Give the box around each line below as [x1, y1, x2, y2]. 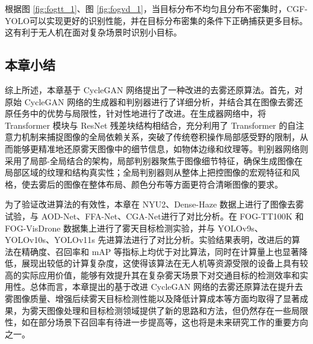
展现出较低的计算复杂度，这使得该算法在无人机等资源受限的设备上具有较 [21, 257, 308, 269]
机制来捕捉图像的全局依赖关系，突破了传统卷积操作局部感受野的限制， [21, 131, 300, 143]
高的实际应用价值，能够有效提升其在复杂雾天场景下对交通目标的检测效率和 [5, 268, 300, 281]
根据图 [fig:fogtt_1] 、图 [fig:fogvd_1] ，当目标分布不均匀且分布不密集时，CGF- [5, 2, 308, 14]
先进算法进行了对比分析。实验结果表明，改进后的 [98, 233, 292, 246]
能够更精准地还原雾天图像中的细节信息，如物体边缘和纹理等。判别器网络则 [13, 142, 308, 155]
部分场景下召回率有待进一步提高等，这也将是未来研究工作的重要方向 [38, 316, 308, 328]
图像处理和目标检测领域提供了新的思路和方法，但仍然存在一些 [46, 304, 291, 316]
